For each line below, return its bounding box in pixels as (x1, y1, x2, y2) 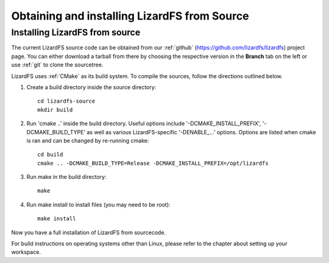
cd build (37, 151, 63, 158)
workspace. (11, 248, 41, 256)
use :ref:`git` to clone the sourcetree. (11, 61, 104, 68)
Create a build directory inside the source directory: (26, 83, 157, 91)
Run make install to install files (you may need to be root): (26, 201, 171, 208)
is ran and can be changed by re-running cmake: (26, 137, 149, 144)
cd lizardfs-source (37, 98, 96, 105)
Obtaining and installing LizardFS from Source (11, 9, 249, 23)
